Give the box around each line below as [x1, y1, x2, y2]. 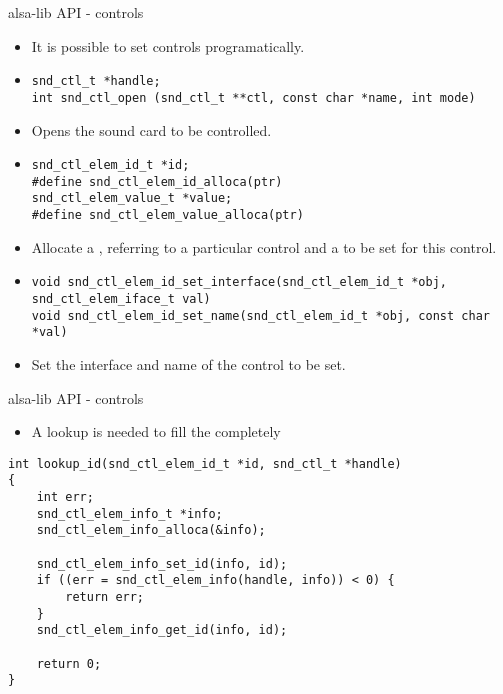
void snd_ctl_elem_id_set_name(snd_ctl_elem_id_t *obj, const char [31, 308, 490, 323]
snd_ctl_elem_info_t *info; [36, 506, 223, 521]
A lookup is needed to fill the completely [31, 421, 281, 442]
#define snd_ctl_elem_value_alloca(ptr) [31, 208, 304, 223]
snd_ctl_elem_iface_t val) [31, 291, 211, 306]
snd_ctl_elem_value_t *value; [31, 191, 233, 206]
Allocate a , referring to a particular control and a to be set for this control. [31, 236, 497, 257]
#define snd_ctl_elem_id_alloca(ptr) [31, 174, 283, 189]
